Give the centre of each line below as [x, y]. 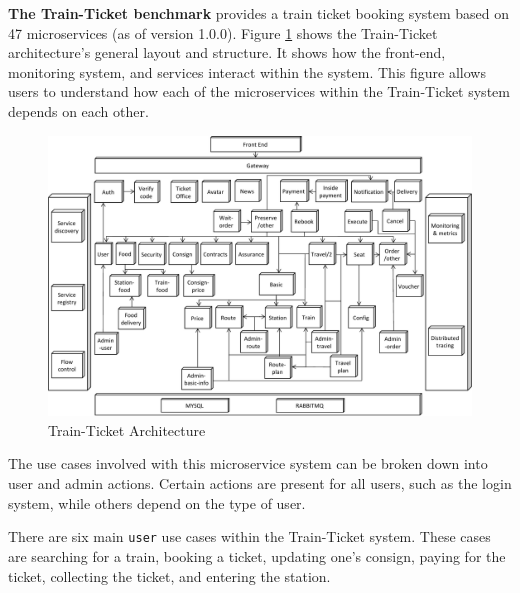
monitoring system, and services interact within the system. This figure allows [247, 71]
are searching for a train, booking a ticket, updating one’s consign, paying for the [257, 555]
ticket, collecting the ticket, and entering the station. [169, 575]
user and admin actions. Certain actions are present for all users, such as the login [260, 483]
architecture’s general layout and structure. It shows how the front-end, [227, 52]
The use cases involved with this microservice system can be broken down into [248, 463]
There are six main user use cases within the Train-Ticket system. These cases [249, 536]
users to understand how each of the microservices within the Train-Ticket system [259, 91]
